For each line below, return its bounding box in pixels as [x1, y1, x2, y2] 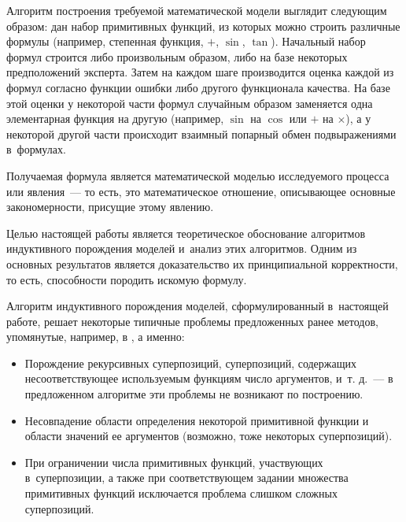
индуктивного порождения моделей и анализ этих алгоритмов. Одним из [6, 240, 357, 257]
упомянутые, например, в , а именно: [6, 328, 185, 345]
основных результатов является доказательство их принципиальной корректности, [6, 255, 398, 272]
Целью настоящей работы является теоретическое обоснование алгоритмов [6, 224, 366, 241]
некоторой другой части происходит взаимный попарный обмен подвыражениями [6, 125, 397, 142]
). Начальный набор [271, 33, 366, 50]
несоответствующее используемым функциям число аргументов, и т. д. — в [24, 370, 393, 387]
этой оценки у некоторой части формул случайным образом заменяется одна [6, 94, 373, 111]
